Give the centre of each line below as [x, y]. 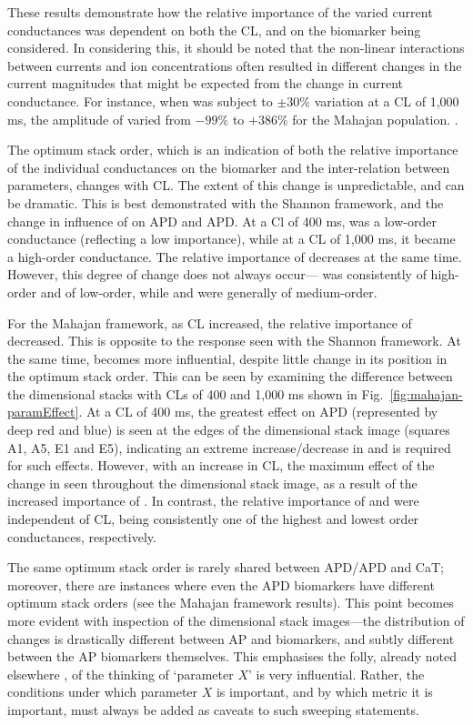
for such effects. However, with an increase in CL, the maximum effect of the [221, 465]
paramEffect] [43, 412]
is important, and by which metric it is [324, 692]
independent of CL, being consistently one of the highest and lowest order [213, 519]
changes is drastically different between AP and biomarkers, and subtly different [231, 638]
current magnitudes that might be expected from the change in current [206, 83]
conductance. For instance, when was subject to [140, 101]
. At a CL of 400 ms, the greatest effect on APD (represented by [258, 412]
